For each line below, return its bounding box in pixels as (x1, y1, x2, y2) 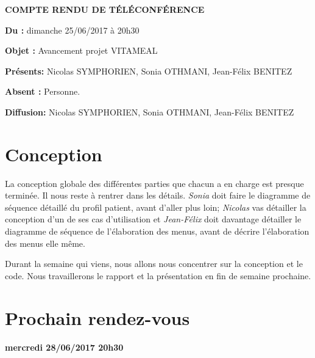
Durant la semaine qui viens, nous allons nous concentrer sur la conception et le (5, 257, 303, 270)
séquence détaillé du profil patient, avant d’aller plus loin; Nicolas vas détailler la (5, 200, 306, 213)
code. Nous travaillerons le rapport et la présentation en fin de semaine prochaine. (5, 269, 311, 282)
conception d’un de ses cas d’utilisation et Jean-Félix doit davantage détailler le (5, 213, 302, 225)
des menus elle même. (5, 236, 85, 249)
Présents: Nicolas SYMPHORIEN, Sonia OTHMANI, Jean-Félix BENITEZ (5, 64, 292, 77)
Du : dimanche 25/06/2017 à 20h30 (5, 23, 140, 36)
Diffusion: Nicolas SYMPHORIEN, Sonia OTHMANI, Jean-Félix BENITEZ (5, 105, 294, 118)
